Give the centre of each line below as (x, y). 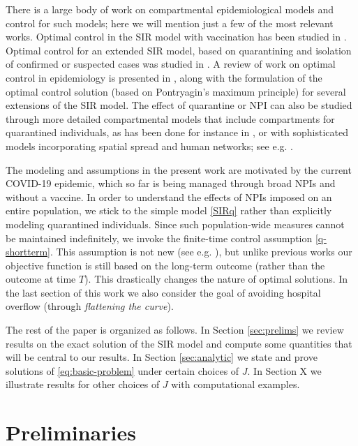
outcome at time (41, 279)
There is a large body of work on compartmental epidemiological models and (170, 9)
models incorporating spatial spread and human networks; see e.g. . (150, 146)
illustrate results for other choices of (83, 384)
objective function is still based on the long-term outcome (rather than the (165, 265)
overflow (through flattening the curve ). (90, 306)
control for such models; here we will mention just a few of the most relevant (170, 23)
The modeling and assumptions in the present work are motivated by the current (179, 169)
